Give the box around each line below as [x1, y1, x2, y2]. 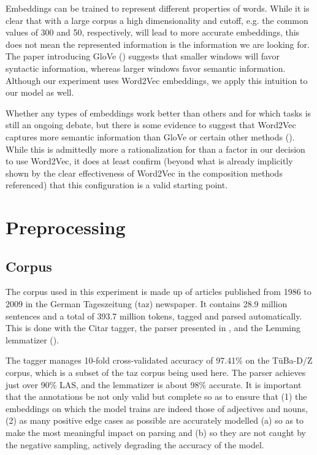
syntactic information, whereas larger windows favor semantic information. [6, 61, 286, 74]
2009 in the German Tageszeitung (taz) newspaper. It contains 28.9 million [6, 297, 288, 310]
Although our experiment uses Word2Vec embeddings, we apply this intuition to [6, 74, 308, 86]
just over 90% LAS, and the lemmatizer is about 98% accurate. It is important [6, 378, 302, 391]
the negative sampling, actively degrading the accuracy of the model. [6, 438, 264, 451]
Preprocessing [6, 215, 126, 240]
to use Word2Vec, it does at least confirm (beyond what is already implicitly [6, 155, 293, 167]
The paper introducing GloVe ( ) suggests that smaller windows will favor [6, 50, 280, 63]
